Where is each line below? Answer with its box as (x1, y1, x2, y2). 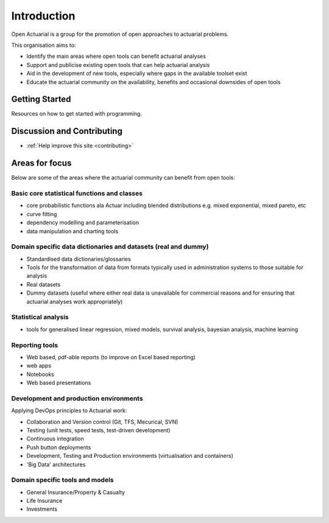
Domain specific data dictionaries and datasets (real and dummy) (11, 242, 209, 251)
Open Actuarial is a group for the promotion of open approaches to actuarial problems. (11, 30, 229, 38)
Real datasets (26, 281, 61, 288)
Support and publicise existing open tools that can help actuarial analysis (26, 61, 210, 68)
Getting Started (11, 94, 71, 105)
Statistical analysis (11, 313, 69, 321)
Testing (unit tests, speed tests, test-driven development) (26, 427, 171, 433)
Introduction (11, 9, 76, 23)
